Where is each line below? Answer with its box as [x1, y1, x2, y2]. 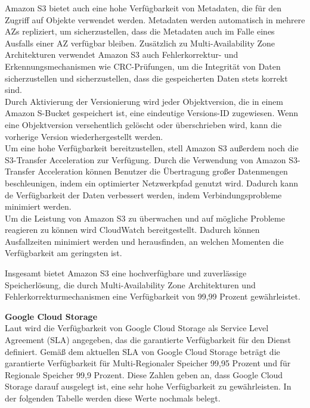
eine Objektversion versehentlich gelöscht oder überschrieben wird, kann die [5, 118, 282, 130]
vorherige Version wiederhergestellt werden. [5, 130, 163, 142]
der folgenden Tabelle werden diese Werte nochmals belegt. [5, 392, 221, 404]
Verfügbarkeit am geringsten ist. [5, 247, 122, 259]
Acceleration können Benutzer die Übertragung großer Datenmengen [38, 165, 288, 177]
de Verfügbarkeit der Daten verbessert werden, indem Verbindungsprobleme [5, 188, 282, 201]
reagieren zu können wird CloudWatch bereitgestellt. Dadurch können [5, 223, 260, 236]
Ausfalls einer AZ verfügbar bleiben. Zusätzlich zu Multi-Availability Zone [5, 36, 275, 49]
